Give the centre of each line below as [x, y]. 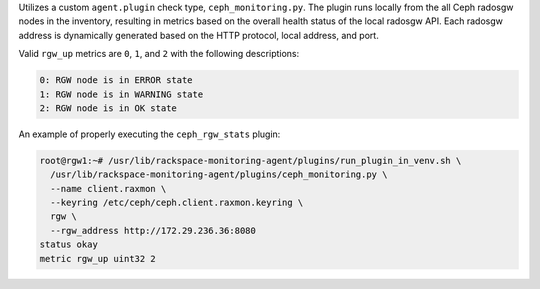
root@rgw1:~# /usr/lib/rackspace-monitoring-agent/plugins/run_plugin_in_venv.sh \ [250, 160]
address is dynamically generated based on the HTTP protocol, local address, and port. [198, 35]
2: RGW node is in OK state [108, 108]
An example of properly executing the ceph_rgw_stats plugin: [149, 134]
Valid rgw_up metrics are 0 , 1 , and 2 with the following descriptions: [159, 54]
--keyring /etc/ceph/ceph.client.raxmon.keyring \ [177, 203]
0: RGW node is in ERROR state [116, 80]
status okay [69, 244]
